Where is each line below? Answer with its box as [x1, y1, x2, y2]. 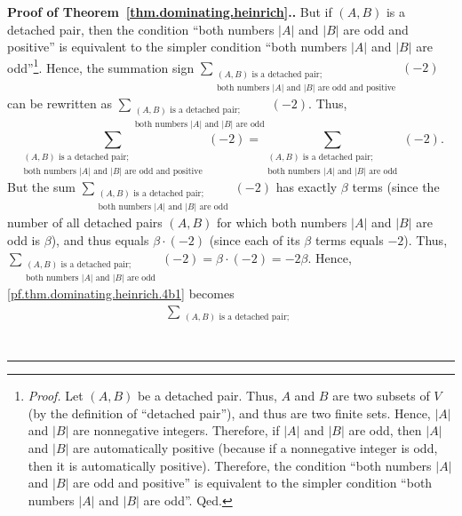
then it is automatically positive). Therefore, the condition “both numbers [28, 456, 432, 474]
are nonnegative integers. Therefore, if [73, 421, 280, 440]
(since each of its [209, 231, 300, 250]
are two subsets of [332, 386, 430, 405]
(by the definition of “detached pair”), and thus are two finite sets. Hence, [28, 403, 431, 422]
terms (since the [352, 177, 440, 195]
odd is [7, 231, 41, 250]
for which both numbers [216, 213, 347, 232]
